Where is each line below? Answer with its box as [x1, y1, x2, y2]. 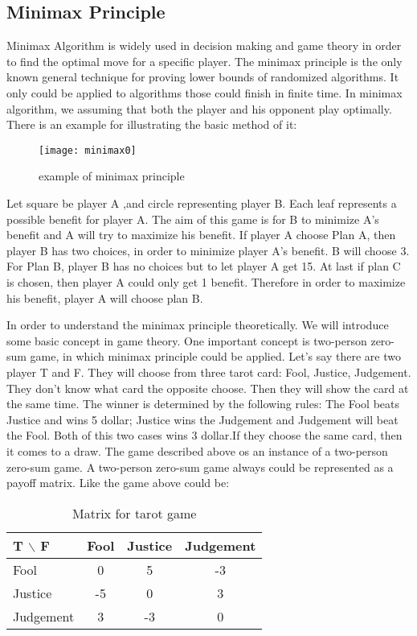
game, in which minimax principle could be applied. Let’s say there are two [30, 348, 401, 365]
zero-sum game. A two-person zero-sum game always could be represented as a [6, 458, 394, 475]
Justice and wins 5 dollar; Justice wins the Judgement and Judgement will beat [6, 411, 399, 427]
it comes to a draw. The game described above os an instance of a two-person [6, 442, 388, 459]
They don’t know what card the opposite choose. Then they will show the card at [6, 379, 409, 396]
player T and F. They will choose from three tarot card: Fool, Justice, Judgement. [6, 363, 411, 380]
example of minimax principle [39, 167, 185, 184]
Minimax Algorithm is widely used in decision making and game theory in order [6, 37, 402, 54]
